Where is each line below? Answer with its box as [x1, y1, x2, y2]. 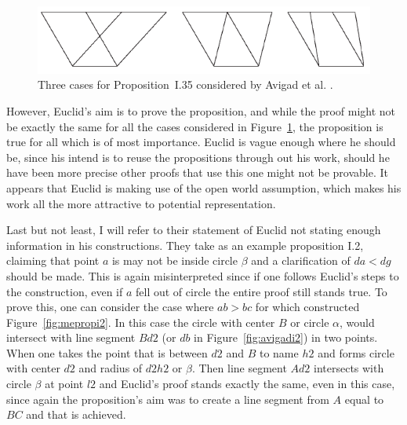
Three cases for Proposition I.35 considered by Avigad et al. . [38, 76, 333, 93]
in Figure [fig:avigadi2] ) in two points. [194, 329, 378, 346]
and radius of [78, 360, 143, 376]
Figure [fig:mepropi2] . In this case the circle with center [6, 313, 275, 330]
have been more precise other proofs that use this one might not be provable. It [6, 164, 388, 181]
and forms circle [318, 344, 394, 361]
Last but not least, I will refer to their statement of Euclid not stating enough [6, 222, 381, 238]
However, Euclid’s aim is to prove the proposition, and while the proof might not [6, 102, 396, 119]
